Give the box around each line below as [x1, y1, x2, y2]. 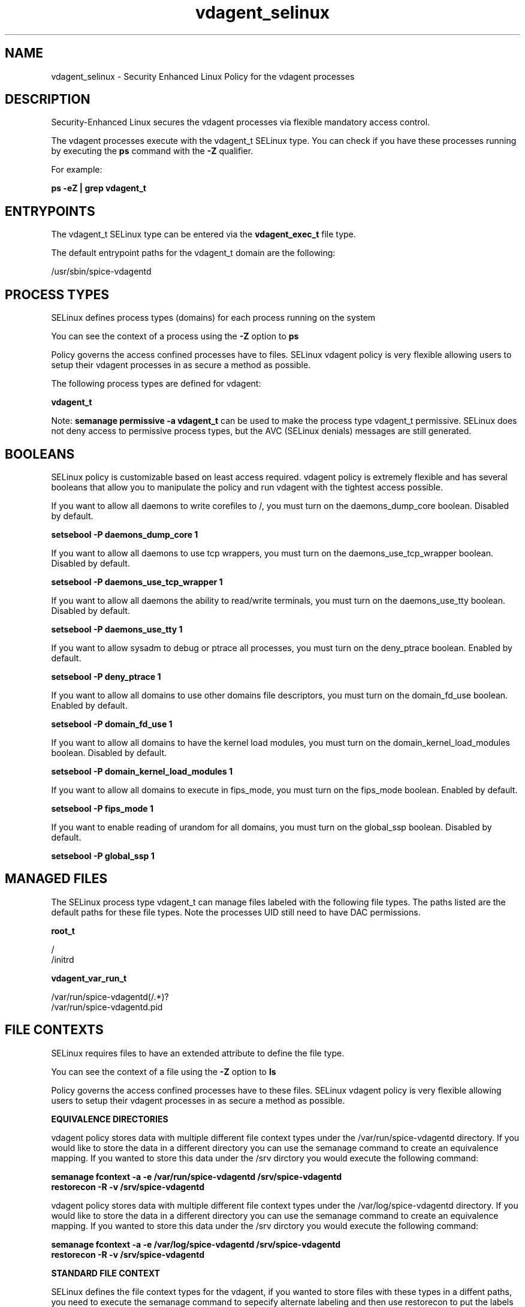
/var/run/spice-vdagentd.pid [51, 1001, 163, 1012]
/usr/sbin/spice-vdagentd [51, 266, 152, 277]
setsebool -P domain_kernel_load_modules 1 [51, 766, 233, 776]
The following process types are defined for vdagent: [51, 378, 261, 389]
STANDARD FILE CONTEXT [51, 1267, 160, 1278]
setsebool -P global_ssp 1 [51, 850, 155, 861]
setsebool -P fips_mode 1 [51, 803, 153, 814]
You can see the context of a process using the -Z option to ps [51, 331, 299, 342]
